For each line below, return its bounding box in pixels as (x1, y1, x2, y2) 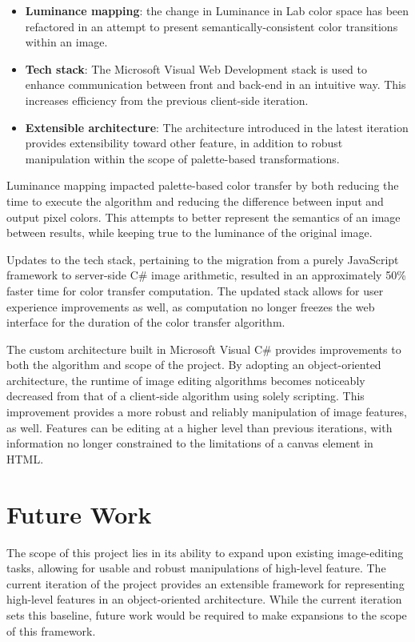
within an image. (25, 34, 108, 50)
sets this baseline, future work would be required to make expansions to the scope (6, 606, 407, 623)
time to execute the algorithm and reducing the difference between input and (6, 192, 384, 209)
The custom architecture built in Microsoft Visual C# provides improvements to (6, 340, 401, 357)
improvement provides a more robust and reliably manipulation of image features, (6, 403, 407, 420)
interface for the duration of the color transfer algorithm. (6, 314, 285, 331)
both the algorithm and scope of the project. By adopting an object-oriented (6, 356, 381, 373)
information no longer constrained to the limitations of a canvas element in (6, 435, 373, 451)
